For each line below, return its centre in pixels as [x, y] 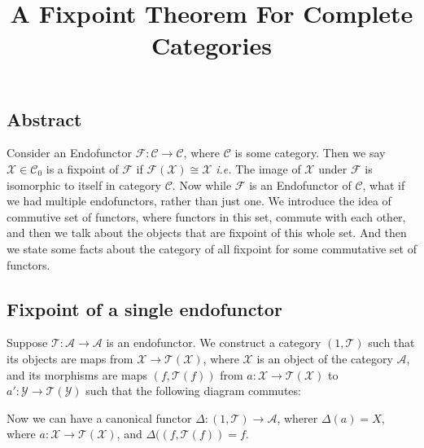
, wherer [297, 417]
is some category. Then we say [310, 153]
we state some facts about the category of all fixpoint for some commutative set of [212, 248]
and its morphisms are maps [77, 374]
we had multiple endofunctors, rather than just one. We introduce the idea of [199, 201]
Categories [212, 45]
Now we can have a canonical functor [99, 417]
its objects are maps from [70, 358]
